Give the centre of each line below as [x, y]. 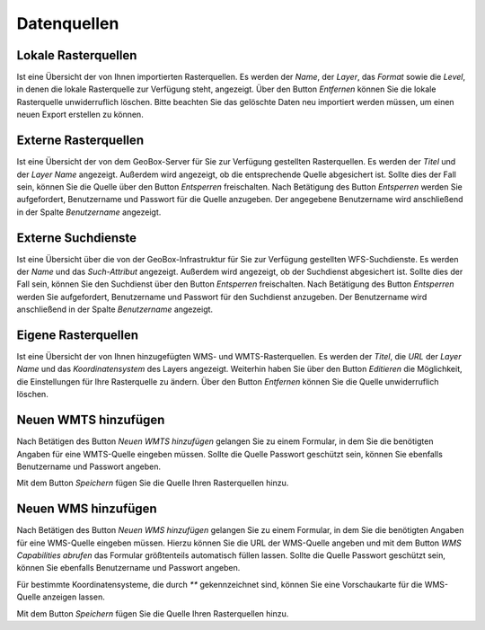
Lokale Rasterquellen [77, 55]
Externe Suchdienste [77, 238]
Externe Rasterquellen [80, 141]
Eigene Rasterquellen [78, 335]
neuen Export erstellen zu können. [80, 115]
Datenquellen [68, 23]
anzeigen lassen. [74, 597]
